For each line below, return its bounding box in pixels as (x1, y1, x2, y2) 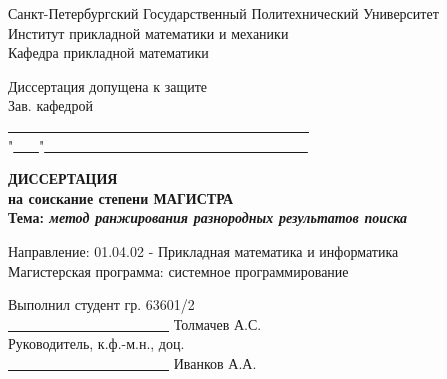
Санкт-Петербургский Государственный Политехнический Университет (8, 3, 439, 23)
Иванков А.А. (173, 352, 257, 373)
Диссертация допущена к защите (8, 75, 208, 96)
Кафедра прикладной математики (8, 42, 209, 63)
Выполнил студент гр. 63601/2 (8, 294, 195, 315)
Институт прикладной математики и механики (8, 22, 289, 43)
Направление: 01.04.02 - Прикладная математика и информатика (8, 240, 399, 261)
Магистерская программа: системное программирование (8, 260, 349, 281)
